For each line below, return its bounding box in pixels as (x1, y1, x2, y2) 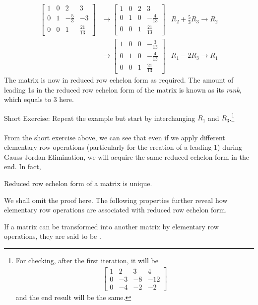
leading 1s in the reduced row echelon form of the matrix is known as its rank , (4, 84, 242, 95)
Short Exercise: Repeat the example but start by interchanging (4, 112, 195, 123)
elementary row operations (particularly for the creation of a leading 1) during (4, 142, 242, 152)
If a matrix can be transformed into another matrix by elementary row (4, 221, 219, 231)
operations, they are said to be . (4, 231, 101, 241)
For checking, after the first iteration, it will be (15, 255, 158, 265)
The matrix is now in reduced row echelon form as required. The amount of (4, 74, 234, 85)
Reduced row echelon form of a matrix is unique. (4, 178, 152, 188)
